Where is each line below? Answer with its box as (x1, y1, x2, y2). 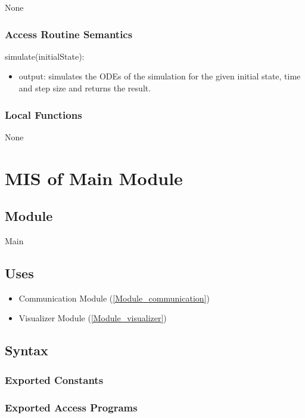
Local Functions (5, 107, 82, 122)
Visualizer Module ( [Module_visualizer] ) (18, 312, 167, 324)
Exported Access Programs (5, 399, 138, 414)
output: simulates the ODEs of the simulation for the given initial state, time (18, 70, 301, 82)
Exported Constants (5, 372, 104, 387)
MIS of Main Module (5, 165, 183, 190)
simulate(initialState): (5, 50, 85, 62)
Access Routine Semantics (5, 26, 133, 41)
